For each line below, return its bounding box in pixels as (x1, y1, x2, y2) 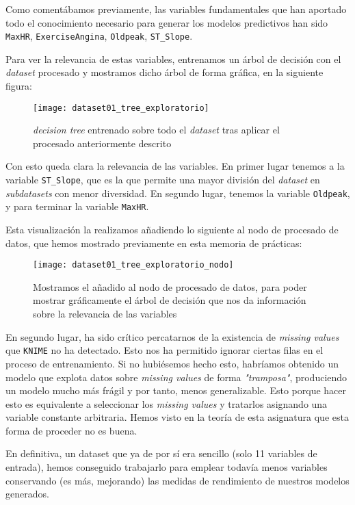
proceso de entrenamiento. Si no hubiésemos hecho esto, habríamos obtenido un (5, 356, 339, 370)
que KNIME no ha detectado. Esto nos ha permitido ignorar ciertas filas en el (5, 343, 324, 357)
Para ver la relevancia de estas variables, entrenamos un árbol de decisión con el (5, 51, 341, 66)
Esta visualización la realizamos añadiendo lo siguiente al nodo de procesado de (5, 222, 339, 237)
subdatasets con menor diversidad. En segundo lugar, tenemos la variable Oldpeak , (5, 185, 350, 200)
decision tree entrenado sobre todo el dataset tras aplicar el (33, 122, 280, 137)
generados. (5, 487, 49, 501)
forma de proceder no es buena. (5, 423, 137, 437)
